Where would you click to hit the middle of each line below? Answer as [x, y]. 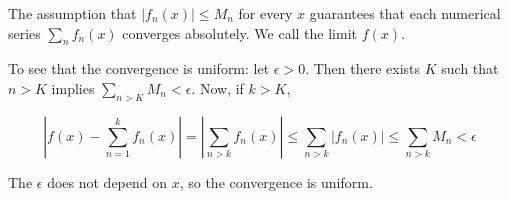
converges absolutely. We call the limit [240, 32]
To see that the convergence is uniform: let [139, 68]
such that [470, 68]
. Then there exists [363, 68]
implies [73, 87]
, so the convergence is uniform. [276, 181]
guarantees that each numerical [405, 13]
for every [265, 13]
